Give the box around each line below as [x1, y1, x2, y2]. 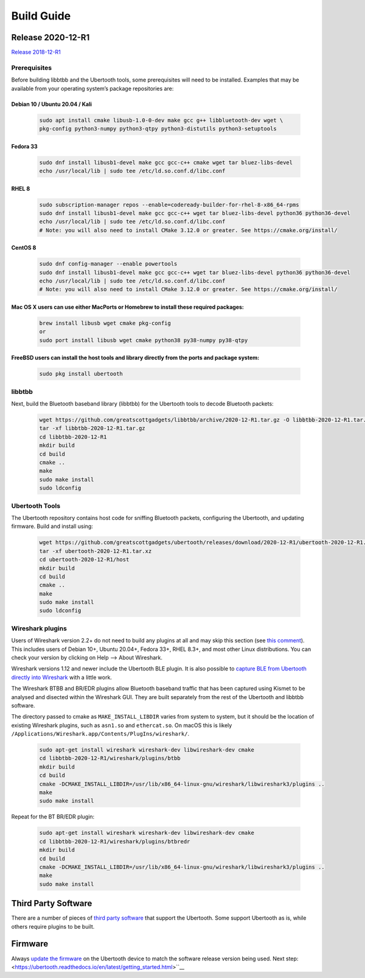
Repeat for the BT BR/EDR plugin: [11, 813, 95, 820]
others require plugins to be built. [11, 923, 95, 930]
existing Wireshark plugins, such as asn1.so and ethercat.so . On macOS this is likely [11, 722, 232, 729]
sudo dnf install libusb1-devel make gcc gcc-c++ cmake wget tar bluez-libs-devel [39, 159, 293, 166]
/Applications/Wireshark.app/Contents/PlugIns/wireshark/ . [11, 730, 190, 737]
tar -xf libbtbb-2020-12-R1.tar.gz [39, 425, 145, 432]
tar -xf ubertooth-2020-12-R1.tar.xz [39, 547, 152, 554]
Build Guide [11, 9, 71, 23]
